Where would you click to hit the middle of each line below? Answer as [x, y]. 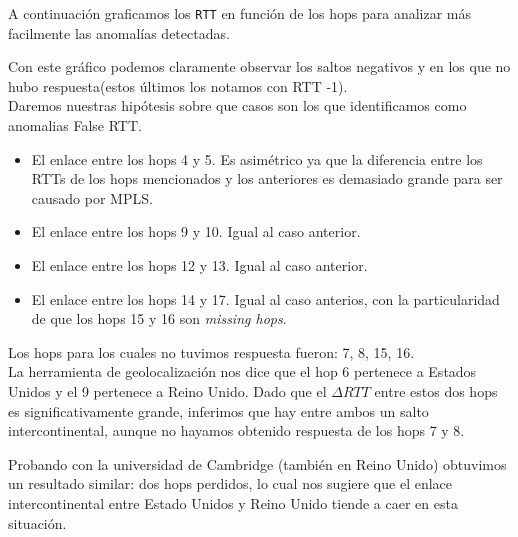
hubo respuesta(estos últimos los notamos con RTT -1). [178, 85]
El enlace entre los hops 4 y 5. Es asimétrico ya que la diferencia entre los [257, 158]
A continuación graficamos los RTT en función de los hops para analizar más [239, 13]
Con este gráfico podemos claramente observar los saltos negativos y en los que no [259, 66]
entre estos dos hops [436, 390]
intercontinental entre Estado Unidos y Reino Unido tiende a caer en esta [233, 502]
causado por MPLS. [92, 197]
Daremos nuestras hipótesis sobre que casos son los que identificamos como [237, 105]
